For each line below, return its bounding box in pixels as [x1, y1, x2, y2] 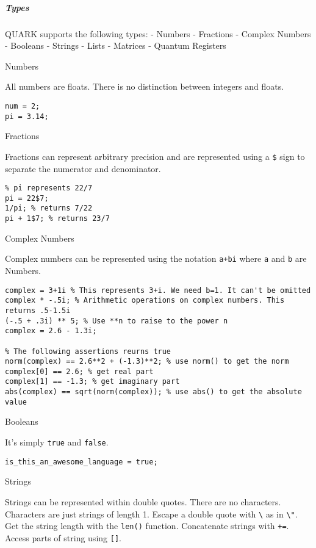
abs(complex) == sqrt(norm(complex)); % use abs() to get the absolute [5, 388, 302, 397]
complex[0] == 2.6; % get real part [5, 367, 154, 376]
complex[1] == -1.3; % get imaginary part [5, 377, 180, 386]
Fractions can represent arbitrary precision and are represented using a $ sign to [5, 150, 305, 162]
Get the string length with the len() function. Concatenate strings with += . [5, 519, 289, 532]
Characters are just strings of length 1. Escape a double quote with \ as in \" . [5, 507, 298, 520]
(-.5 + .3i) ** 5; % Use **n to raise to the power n [5, 316, 228, 325]
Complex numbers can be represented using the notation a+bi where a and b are [5, 252, 307, 265]
